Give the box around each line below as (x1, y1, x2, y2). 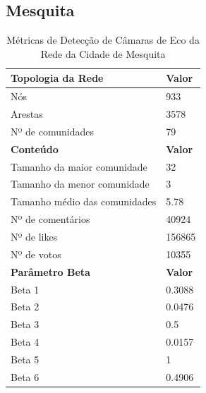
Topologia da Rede (11, 71, 104, 85)
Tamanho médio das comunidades (11, 194, 157, 209)
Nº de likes (11, 229, 58, 243)
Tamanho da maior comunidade (11, 159, 147, 174)
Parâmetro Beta (11, 264, 90, 279)
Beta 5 (11, 351, 40, 366)
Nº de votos (11, 246, 61, 261)
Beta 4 (11, 334, 40, 349)
